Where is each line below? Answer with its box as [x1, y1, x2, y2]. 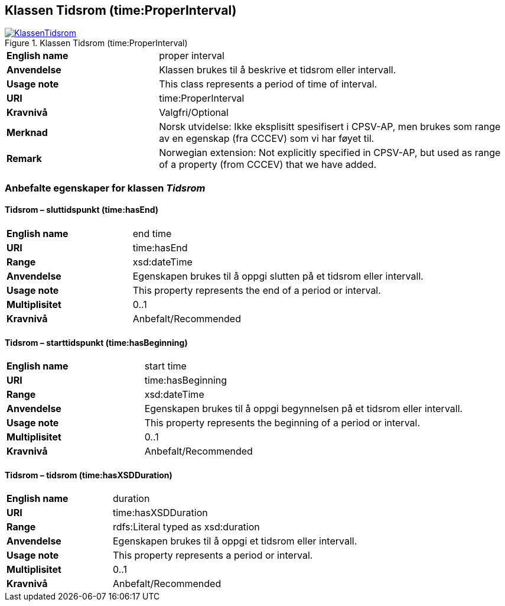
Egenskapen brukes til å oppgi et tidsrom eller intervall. [112, 535, 357, 547]
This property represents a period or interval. [112, 549, 313, 562]
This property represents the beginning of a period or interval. [144, 417, 421, 429]
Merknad [6, 127, 48, 139]
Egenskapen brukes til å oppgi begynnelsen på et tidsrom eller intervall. [144, 403, 463, 415]
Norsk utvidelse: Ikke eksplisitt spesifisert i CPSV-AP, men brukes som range [159, 121, 501, 133]
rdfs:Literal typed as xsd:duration [112, 521, 260, 533]
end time [132, 228, 172, 240]
